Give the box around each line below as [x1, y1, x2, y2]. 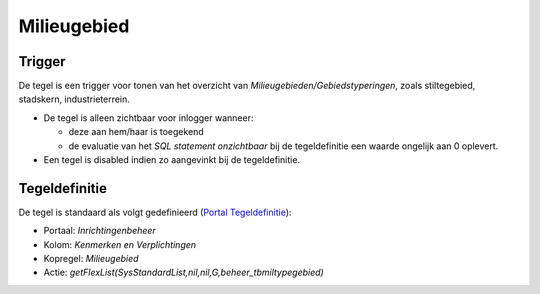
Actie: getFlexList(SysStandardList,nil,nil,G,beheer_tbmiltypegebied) [43, 266, 324, 279]
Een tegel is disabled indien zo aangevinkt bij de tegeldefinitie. [43, 154, 300, 166]
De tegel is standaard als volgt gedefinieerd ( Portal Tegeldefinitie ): [18, 206, 292, 218]
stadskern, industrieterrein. [18, 93, 130, 105]
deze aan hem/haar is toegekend [68, 126, 204, 138]
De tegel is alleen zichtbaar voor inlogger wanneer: [43, 111, 254, 124]
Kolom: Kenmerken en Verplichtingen [43, 238, 197, 250]
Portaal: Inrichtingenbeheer [43, 225, 157, 237]
